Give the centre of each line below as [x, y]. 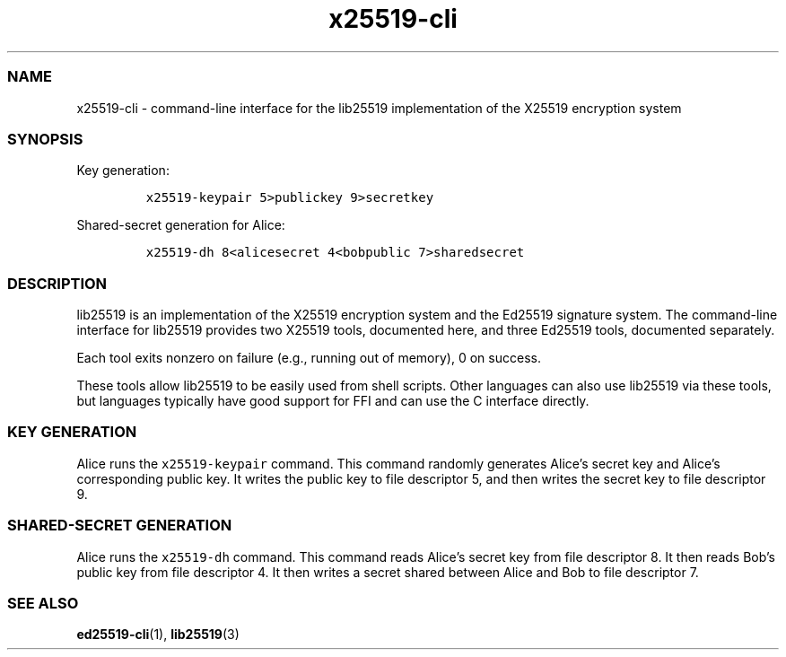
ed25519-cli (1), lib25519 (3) [158, 635]
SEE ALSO [43, 603]
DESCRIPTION [57, 283]
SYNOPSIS [45, 139]
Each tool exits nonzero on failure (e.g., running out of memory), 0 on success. [309, 358]
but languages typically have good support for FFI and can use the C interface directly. [333, 401]
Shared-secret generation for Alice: [181, 225]
